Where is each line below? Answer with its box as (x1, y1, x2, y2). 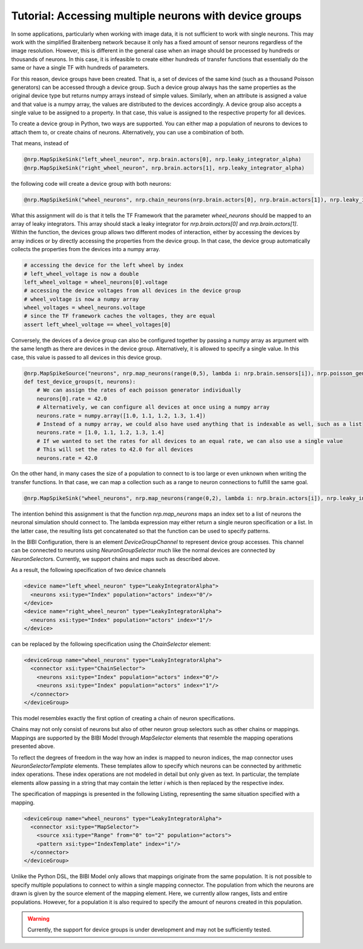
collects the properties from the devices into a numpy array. (11, 246, 160, 253)
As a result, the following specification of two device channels (11, 566, 166, 574)
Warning (27, 915, 50, 922)
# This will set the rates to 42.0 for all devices (36, 446, 194, 453)
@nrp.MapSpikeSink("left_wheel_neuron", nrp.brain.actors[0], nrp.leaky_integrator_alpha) (24, 156, 302, 163)
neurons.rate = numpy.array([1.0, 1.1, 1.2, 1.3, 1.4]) (36, 412, 206, 419)
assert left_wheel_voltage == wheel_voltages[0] (24, 321, 171, 328)
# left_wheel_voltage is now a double (24, 270, 139, 277)
